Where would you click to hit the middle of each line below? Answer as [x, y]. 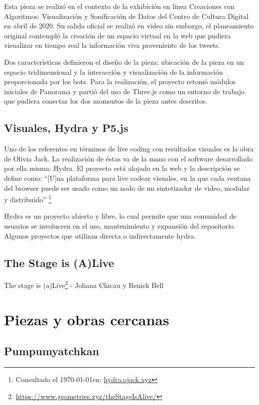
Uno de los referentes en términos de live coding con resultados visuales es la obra [129, 149]
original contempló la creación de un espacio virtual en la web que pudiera [118, 35]
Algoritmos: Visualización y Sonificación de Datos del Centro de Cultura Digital [126, 16]
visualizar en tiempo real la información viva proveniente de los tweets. [112, 45]
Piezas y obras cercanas [87, 319]
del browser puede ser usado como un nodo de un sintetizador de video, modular [127, 188]
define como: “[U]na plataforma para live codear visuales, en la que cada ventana [128, 178]
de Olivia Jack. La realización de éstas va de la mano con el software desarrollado [128, 158]
